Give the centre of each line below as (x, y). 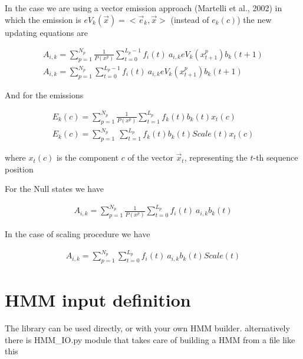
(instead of (190, 19)
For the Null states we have (54, 189)
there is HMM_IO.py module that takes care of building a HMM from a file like (150, 339)
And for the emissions (44, 94)
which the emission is (43, 19)
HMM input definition (98, 300)
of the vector (150, 157)
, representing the (216, 157)
